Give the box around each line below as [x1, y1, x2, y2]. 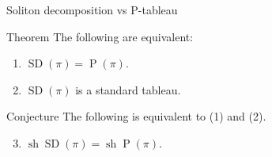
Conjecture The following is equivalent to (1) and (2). [6, 108, 266, 124]
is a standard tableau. [75, 81, 181, 98]
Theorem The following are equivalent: [6, 28, 194, 44]
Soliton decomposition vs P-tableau [6, 2, 178, 17]
